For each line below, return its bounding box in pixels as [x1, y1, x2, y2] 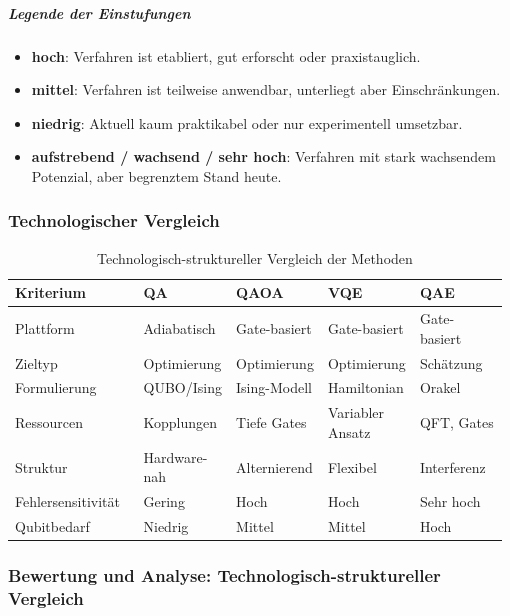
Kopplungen [143, 412, 218, 433]
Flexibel [327, 456, 377, 477]
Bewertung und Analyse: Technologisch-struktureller [8, 563, 441, 588]
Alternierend [236, 456, 313, 477]
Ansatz [327, 421, 371, 442]
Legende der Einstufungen [8, 2, 191, 23]
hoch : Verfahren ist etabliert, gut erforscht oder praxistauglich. [31, 45, 421, 66]
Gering [143, 491, 185, 512]
